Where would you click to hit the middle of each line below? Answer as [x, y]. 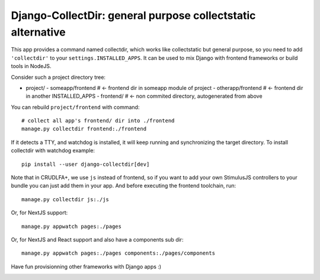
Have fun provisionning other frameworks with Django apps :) [86, 266]
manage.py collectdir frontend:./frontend [84, 129]
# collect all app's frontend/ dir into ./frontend [98, 121]
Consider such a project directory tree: [58, 77]
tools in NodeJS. [31, 66]
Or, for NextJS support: [39, 213]
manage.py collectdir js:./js [65, 199]
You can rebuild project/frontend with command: [75, 107]
